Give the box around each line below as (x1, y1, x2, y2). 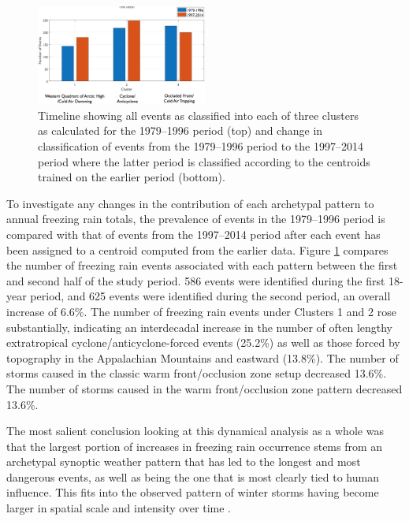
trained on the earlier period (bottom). (38, 169, 225, 185)
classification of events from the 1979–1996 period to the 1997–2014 (38, 138, 363, 154)
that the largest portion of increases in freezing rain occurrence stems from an (6, 437, 383, 454)
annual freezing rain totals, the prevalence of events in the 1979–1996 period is (6, 210, 385, 227)
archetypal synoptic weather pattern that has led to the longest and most (6, 453, 361, 470)
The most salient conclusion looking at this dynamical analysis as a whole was (6, 422, 384, 439)
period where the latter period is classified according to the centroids (38, 153, 370, 169)
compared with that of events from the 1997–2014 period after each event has (6, 225, 381, 242)
